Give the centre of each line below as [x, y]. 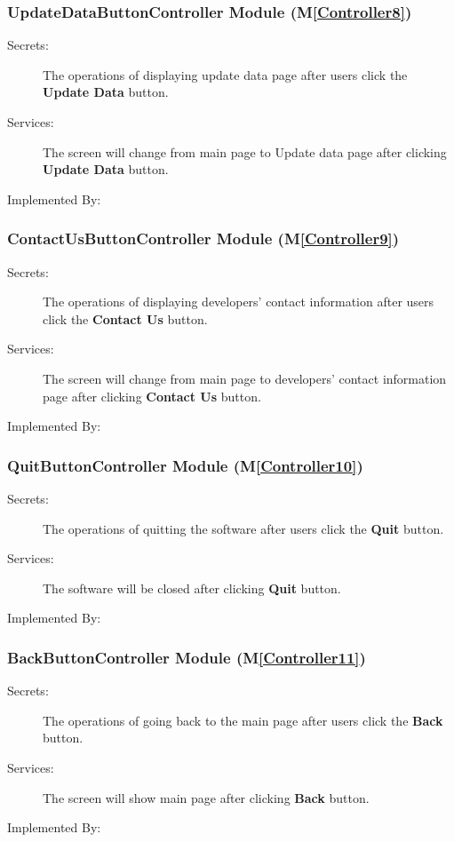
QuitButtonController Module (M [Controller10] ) [185, 465]
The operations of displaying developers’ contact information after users [239, 302]
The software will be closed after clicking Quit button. [192, 588]
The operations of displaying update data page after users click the [225, 74]
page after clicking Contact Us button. [152, 396]
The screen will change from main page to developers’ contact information [245, 378]
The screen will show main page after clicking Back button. [206, 797]
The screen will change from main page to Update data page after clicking [245, 151]
